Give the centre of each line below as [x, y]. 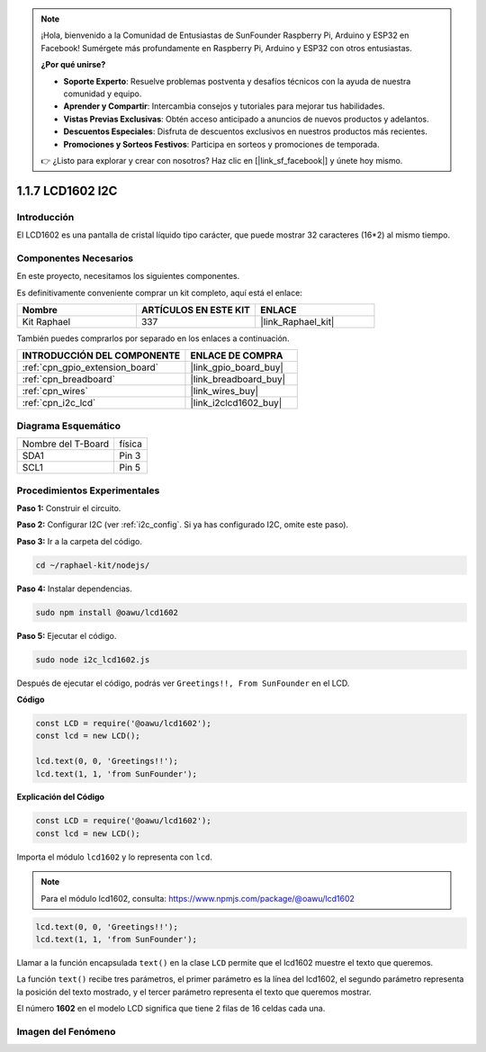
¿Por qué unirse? [73, 65]
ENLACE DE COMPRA [237, 355]
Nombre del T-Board [66, 444]
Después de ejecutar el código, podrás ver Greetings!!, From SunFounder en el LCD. [183, 683]
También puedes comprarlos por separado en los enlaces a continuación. [153, 338]
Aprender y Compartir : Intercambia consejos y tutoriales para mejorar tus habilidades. [224, 106]
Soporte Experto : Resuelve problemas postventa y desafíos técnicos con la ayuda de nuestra [237, 81]
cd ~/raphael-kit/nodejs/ [93, 565]
